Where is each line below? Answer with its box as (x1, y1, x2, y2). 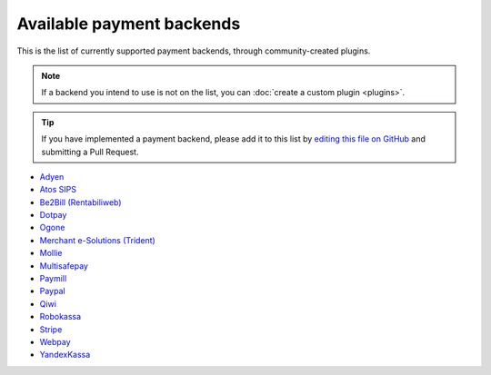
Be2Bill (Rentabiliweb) (39, 196, 122, 208)
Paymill (39, 273, 67, 284)
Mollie (39, 248, 63, 259)
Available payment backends (16, 14, 241, 34)
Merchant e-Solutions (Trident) (39, 234, 156, 245)
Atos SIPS (39, 184, 77, 195)
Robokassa (39, 311, 82, 322)
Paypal (39, 286, 65, 297)
